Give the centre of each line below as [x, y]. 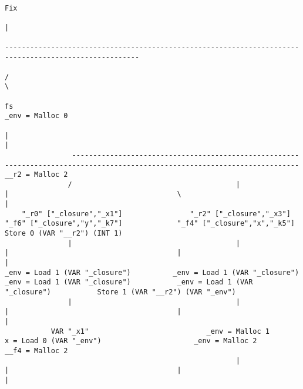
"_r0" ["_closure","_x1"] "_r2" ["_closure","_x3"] [156, 214]
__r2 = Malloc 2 [36, 175]
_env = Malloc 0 [36, 116]
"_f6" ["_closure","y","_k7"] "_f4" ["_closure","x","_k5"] [150, 224]
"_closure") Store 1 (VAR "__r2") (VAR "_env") [120, 292]
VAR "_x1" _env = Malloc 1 [160, 331]
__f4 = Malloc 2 [36, 351]
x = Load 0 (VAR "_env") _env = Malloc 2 [131, 341]
